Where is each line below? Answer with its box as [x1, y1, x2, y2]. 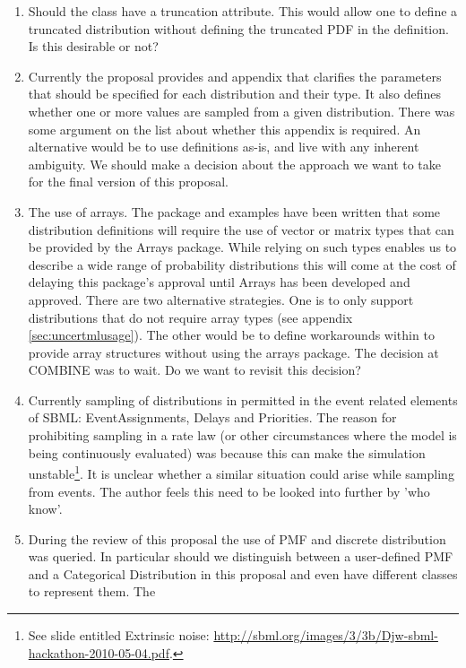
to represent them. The [28, 582, 156, 601]
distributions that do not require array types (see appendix [28, 308, 353, 326]
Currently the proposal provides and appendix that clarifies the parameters [28, 66, 442, 85]
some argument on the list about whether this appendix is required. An [28, 119, 421, 138]
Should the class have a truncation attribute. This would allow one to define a [28, 2, 458, 20]
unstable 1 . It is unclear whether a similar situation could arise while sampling [28, 462, 454, 482]
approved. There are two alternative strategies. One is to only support [28, 290, 414, 308]
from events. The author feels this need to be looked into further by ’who [28, 481, 430, 500]
